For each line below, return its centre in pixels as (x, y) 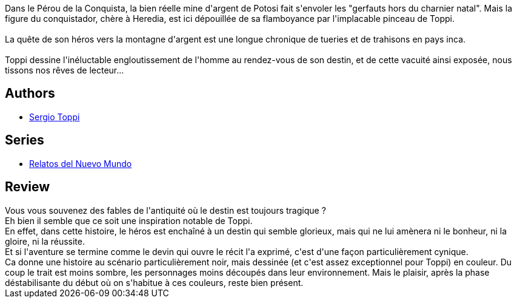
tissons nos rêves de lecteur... (65, 70)
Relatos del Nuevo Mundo (81, 163)
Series (25, 140)
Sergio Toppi (55, 117)
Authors (30, 94)
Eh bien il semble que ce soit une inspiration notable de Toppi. (129, 220)
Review (28, 187)
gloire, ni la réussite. (45, 241)
